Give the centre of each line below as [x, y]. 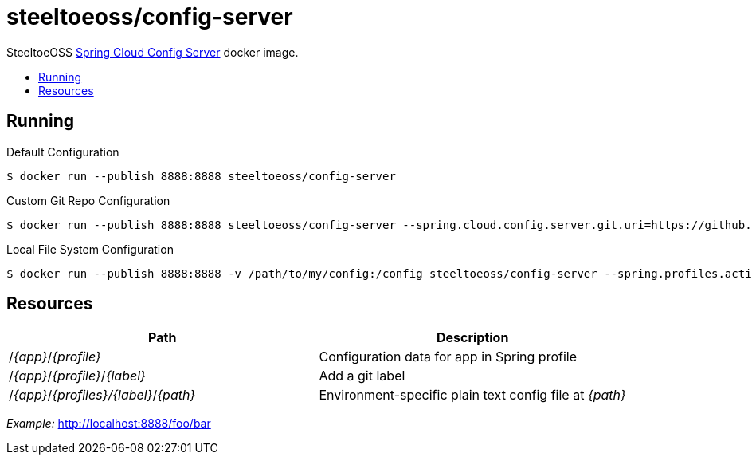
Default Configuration [63, 152]
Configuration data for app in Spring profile [448, 357]
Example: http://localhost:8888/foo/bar [109, 424]
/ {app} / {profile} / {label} [77, 376]
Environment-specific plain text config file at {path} [472, 395]
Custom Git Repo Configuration [88, 200]
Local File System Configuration [90, 249]
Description [472, 338]
